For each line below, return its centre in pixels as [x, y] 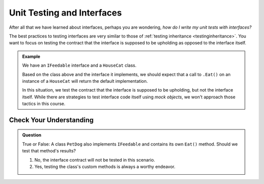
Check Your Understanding [51, 120]
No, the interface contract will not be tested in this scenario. [95, 160]
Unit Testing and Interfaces [66, 13]
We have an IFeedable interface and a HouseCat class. [79, 65]
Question [32, 135]
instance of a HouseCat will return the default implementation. [85, 81]
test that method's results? [49, 151]
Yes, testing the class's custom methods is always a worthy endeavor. [105, 167]
